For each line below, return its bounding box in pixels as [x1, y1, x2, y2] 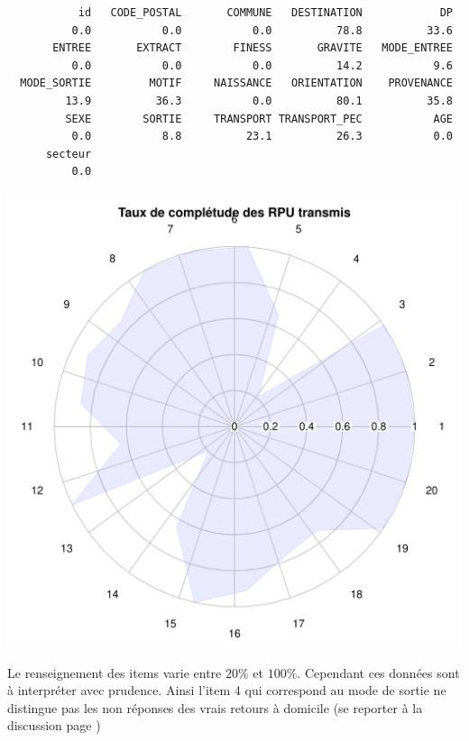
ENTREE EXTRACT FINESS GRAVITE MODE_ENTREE [52, 41, 453, 55]
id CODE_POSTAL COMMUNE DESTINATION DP [78, 6, 453, 19]
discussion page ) [7, 716, 101, 735]
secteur [45, 147, 92, 160]
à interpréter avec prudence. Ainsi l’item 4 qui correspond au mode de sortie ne [7, 681, 446, 700]
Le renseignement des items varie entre [7, 663, 222, 682]
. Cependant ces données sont [297, 663, 460, 682]
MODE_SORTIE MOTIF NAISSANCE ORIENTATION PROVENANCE [20, 77, 453, 90]
